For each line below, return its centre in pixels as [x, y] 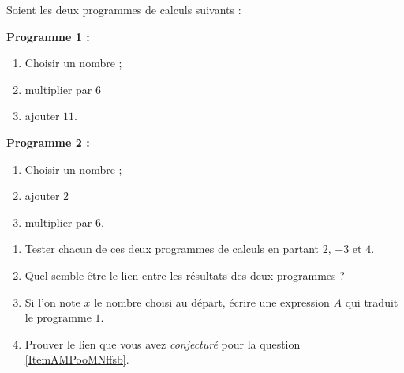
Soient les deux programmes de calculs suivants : [124, 9]
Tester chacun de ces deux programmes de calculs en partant [172, 249]
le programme [58, 317]
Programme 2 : [48, 142]
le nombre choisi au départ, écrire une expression [212, 301]
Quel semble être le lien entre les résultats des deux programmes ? [185, 275]
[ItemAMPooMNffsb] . [77, 359]
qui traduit [372, 301]
